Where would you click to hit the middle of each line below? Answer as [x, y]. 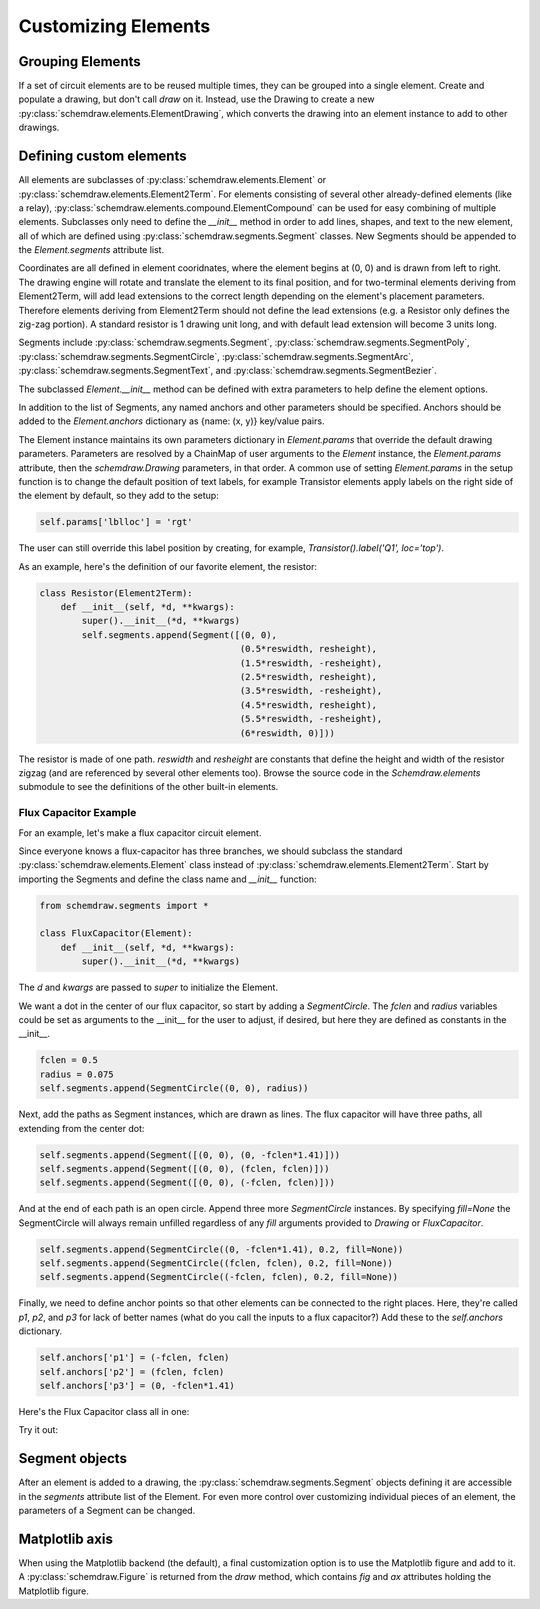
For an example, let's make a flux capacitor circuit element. [140, 832]
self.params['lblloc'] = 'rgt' [116, 522]
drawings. [39, 127]
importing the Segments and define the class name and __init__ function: [167, 879]
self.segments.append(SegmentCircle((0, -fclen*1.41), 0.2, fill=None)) [221, 1249]
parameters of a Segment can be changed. [107, 1511]
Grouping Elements [79, 61]
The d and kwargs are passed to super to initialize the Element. [148, 987]
